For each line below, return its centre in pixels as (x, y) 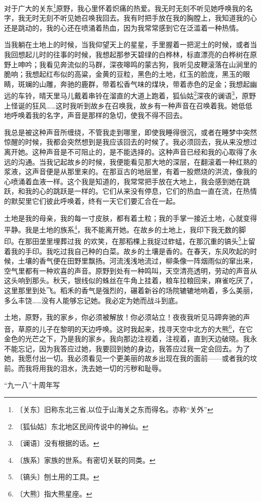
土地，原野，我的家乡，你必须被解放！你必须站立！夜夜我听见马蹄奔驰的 (123, 317)
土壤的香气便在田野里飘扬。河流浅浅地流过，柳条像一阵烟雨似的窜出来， (137, 261)
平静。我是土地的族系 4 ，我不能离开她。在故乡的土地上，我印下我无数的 (121, 229)
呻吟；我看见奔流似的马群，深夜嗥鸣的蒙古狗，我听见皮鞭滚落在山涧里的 (137, 64)
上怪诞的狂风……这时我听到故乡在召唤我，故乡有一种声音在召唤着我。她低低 (128, 105)
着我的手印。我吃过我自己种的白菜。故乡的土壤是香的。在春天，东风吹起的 (127, 251)
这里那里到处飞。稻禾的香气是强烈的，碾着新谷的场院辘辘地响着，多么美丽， (130, 290)
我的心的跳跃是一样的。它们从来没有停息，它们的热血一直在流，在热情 (141, 191)
